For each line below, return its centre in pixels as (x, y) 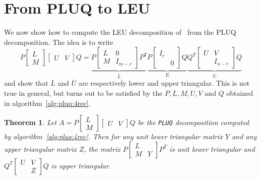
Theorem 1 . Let (30, 122)
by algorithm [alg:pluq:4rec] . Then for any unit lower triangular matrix (113, 136)
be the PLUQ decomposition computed (193, 122)
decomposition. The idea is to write (59, 42)
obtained (240, 93)
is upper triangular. (81, 165)
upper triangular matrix (40, 148)
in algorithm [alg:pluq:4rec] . (47, 103)
